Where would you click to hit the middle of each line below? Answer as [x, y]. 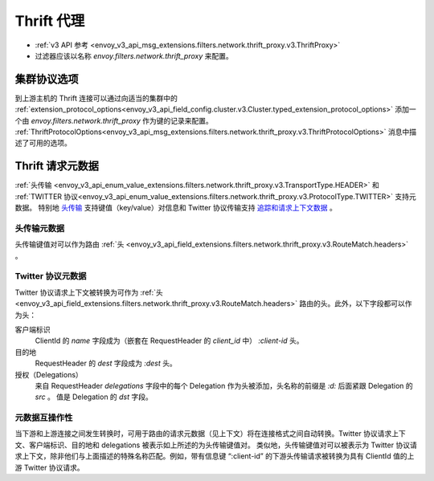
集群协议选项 [47, 79]
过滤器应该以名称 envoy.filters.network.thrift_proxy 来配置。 [134, 55]
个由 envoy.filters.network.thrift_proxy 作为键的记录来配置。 [114, 120]
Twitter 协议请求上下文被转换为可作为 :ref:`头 [89, 292]
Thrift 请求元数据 [57, 166]
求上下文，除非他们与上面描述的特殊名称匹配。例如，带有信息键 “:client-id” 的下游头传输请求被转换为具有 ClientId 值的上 [215, 456]
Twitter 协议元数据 [51, 276]
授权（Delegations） [49, 374]
